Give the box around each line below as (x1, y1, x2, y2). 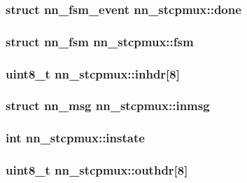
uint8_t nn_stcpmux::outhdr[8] (6, 161, 188, 179)
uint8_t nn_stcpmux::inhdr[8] (6, 65, 180, 82)
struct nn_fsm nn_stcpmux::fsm (6, 32, 194, 50)
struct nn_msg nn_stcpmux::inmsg (6, 97, 210, 114)
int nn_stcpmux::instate (6, 129, 145, 147)
